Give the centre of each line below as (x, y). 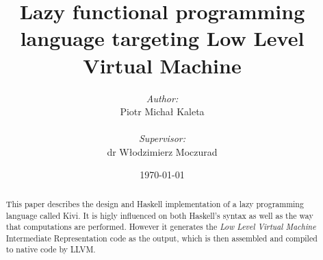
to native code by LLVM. (51, 249)
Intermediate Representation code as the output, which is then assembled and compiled (161, 238)
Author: (162, 98)
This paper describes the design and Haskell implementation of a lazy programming (155, 203)
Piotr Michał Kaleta (162, 111)
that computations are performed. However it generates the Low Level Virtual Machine (161, 227)
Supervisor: (162, 138)
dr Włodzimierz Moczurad (162, 151)
